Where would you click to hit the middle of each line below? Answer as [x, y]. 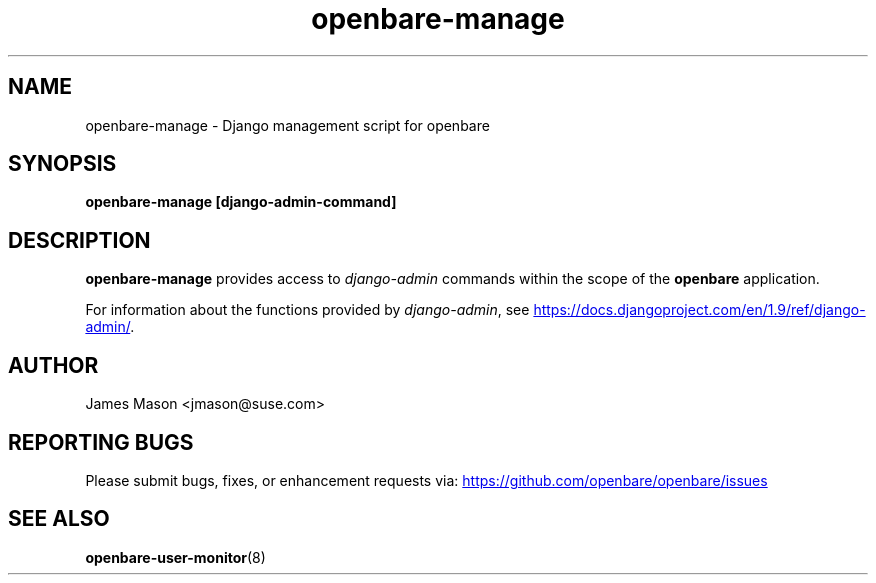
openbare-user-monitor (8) [175, 557]
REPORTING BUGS [101, 442]
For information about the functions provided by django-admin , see [307, 310]
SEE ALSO [59, 519]
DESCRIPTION [79, 240]
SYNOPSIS [62, 164]
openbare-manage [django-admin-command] [241, 202]
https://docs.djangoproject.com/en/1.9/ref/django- [699, 310]
